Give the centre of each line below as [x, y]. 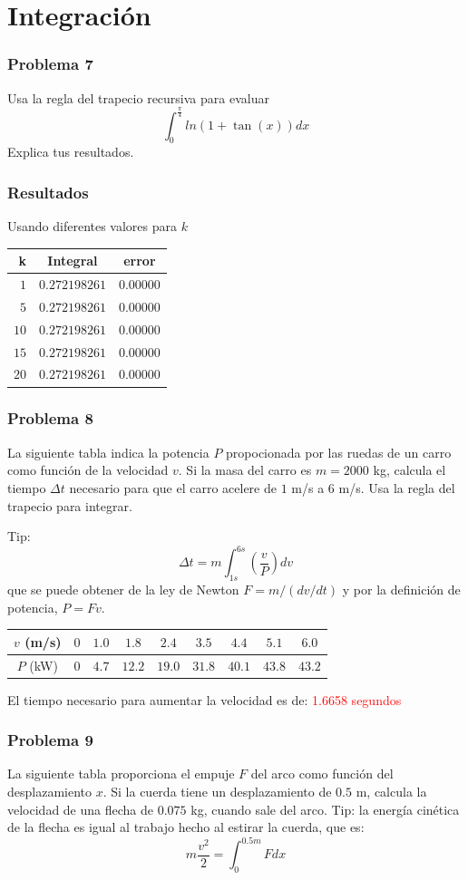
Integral [73, 261]
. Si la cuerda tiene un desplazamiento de [217, 792]
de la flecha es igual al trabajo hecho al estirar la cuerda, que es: [186, 827]
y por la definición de [401, 590]
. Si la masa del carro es [245, 470]
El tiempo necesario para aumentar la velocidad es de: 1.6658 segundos [205, 699]
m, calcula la [391, 792]
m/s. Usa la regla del [397, 487]
